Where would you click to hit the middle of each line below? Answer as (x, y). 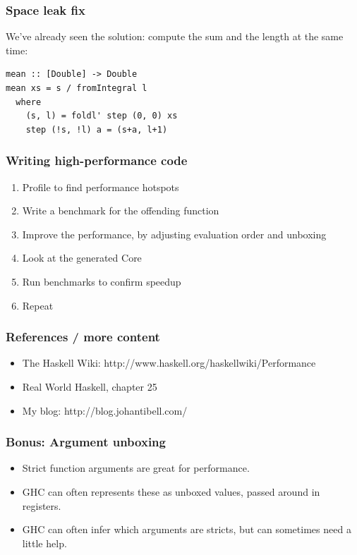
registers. (42, 505)
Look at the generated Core (82, 258)
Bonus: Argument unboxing (86, 442)
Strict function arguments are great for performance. (136, 468)
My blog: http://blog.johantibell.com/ (105, 410)
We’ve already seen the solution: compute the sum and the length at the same (175, 36)
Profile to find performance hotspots (101, 187)
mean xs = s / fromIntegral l (77, 88)
